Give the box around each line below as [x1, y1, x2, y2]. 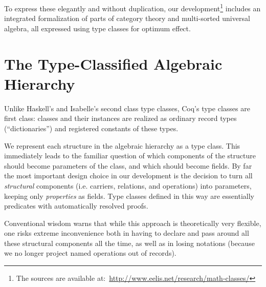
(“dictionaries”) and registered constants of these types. [4, 122, 179, 133]
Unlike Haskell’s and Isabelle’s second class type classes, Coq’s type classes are [4, 102, 250, 113]
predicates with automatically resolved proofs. [4, 200, 148, 211]
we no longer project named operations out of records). [4, 248, 176, 258]
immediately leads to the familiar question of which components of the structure [4, 150, 256, 161]
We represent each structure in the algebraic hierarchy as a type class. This [4, 140, 240, 151]
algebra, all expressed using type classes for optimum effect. [4, 23, 191, 33]
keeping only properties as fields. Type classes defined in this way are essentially [4, 190, 254, 201]
